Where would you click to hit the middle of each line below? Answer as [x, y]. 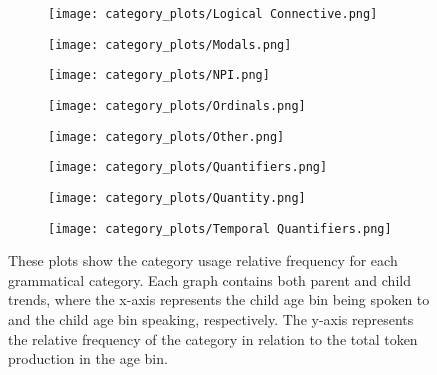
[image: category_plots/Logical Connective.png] [213, 14]
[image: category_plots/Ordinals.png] [177, 105]
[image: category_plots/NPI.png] [159, 75]
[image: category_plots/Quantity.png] [177, 197]
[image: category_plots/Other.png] [166, 136]
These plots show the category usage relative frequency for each [203, 260]
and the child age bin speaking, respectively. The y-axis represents [211, 319]
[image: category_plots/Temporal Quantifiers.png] [220, 228]
